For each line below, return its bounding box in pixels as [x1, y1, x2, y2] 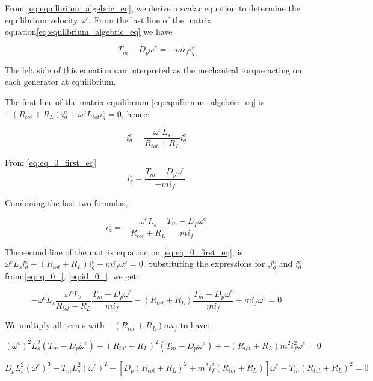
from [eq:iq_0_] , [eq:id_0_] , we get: [5, 269, 139, 282]
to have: [180, 319, 210, 331]
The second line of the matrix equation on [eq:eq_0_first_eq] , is [5, 245, 243, 258]
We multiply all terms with [5, 319, 105, 331]
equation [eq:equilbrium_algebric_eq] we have [5, 25, 173, 38]
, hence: [121, 107, 150, 120]
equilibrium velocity [5, 13, 78, 26]
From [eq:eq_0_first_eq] [5, 156, 97, 168]
